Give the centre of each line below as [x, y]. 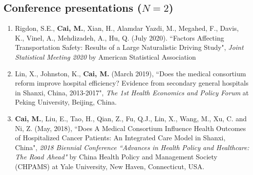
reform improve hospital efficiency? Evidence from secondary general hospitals [132, 83]
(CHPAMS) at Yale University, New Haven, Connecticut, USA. [110, 166]
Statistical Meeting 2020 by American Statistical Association [105, 56]
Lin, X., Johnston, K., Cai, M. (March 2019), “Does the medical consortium [130, 73]
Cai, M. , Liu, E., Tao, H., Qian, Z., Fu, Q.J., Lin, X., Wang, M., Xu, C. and [131, 118]
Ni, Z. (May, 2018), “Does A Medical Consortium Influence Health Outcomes [130, 128]
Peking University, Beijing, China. [66, 102]
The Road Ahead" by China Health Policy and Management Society [116, 157]
